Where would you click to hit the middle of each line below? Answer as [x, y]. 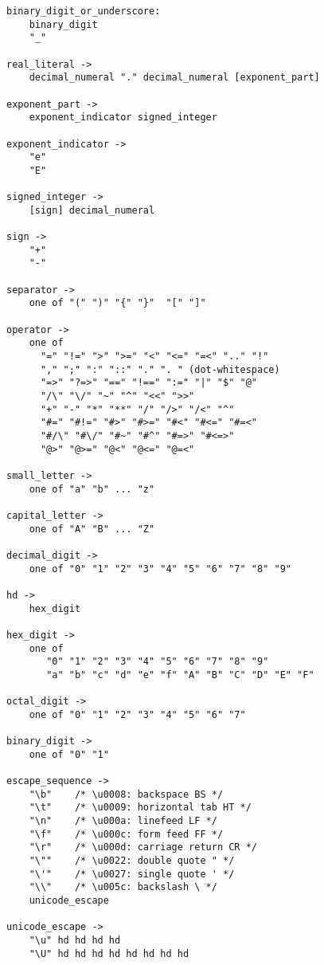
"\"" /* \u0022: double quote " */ [132, 861]
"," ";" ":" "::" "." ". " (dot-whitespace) [160, 369]
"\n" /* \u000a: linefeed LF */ [123, 821]
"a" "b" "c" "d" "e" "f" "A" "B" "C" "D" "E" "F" [180, 675]
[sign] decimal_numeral [92, 210]
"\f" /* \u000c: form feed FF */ [126, 834]
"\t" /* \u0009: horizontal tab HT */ [140, 808]
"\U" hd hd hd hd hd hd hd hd [109, 953]
